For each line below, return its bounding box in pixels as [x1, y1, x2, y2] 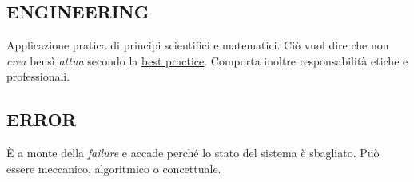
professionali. [6, 68, 70, 85]
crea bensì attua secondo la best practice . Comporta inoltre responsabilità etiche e [6, 52, 408, 69]
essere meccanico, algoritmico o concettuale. [6, 160, 221, 176]
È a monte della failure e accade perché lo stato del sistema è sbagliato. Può [6, 144, 380, 161]
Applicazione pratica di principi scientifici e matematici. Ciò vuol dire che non [6, 37, 389, 53]
